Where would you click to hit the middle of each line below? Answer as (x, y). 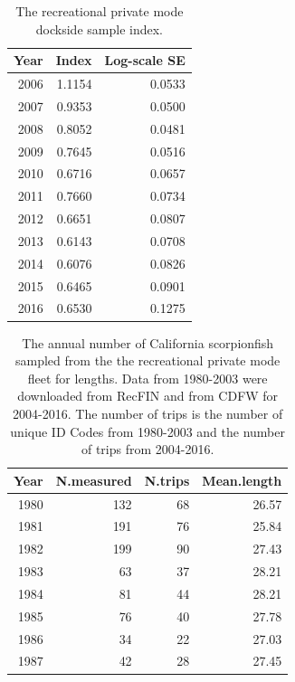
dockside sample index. (99, 28)
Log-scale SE (145, 60)
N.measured (94, 480)
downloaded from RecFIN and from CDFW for (148, 396)
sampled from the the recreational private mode (148, 360)
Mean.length (242, 480)
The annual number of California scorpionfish (148, 342)
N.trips (167, 480)
